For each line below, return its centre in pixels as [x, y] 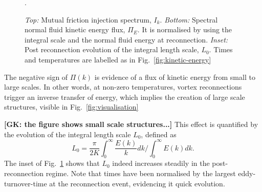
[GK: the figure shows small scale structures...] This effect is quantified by [131, 124]
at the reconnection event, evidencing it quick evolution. [137, 183]
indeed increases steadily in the [161, 163]
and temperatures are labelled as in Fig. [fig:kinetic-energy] [118, 59]
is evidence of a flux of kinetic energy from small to [175, 77]
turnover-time [26, 183]
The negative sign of [36, 77]
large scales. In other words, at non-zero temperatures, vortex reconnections [123, 87]
